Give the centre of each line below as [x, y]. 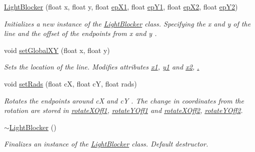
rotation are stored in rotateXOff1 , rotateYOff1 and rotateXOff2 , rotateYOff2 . [123, 110]
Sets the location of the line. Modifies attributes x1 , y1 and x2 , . [102, 67]
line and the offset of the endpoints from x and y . [80, 33]
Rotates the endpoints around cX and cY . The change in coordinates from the [124, 100]
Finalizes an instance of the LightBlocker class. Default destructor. [106, 144]
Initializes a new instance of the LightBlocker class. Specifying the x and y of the [127, 23]
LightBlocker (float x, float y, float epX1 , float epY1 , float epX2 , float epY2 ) [121, 6]
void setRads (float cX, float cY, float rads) [70, 83]
